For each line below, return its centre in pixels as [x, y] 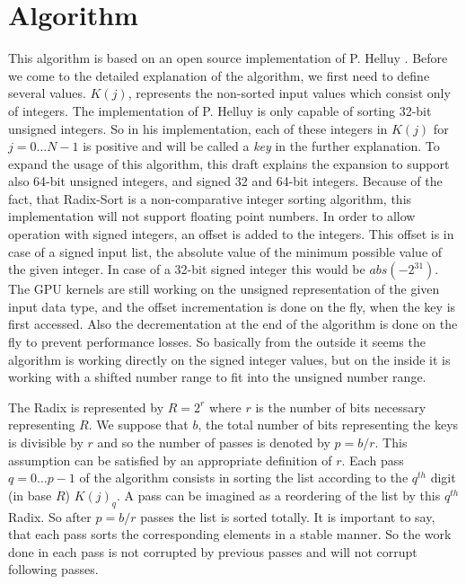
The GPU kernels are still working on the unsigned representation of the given [224, 289]
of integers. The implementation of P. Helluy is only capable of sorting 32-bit [220, 110]
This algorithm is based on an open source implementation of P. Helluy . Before [228, 58]
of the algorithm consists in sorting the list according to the [244, 478]
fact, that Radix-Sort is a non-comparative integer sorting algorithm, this [210, 198]
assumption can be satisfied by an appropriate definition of [170, 460]
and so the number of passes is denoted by [214, 442]
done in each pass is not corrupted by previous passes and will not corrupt [213, 551]
